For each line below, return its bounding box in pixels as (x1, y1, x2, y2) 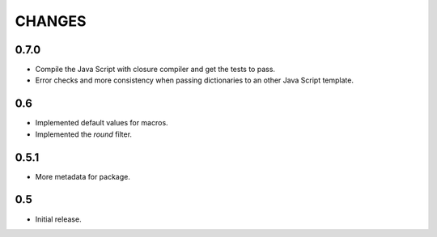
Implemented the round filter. (35, 129, 133, 139)
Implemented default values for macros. (35, 118, 169, 128)
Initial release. (35, 214, 82, 224)
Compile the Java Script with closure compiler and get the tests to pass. (35, 65, 275, 74)
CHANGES (15, 12, 87, 30)
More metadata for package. (35, 171, 131, 181)
